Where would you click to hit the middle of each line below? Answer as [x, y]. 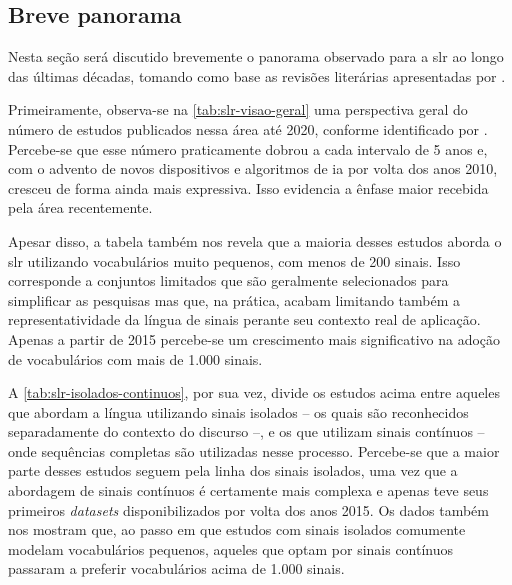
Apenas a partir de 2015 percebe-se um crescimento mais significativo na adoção [254, 338]
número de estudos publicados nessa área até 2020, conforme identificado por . [248, 128]
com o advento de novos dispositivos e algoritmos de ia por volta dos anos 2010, [253, 168]
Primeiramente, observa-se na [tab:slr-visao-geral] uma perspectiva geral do [238, 109]
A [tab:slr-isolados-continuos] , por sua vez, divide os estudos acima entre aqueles [254, 392]
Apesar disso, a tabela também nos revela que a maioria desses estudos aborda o [255, 240]
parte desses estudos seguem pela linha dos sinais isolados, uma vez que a [233, 470]
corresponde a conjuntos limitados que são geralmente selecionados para [228, 280]
